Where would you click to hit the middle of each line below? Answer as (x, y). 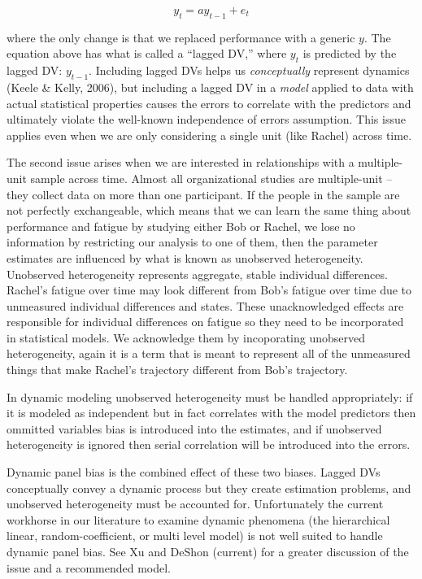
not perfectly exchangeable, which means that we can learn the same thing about (209, 210)
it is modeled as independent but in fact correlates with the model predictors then (211, 413)
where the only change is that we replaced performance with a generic (181, 37)
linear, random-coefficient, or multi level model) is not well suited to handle (195, 535)
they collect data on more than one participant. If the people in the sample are (203, 194)
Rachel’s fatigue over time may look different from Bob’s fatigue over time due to (209, 290)
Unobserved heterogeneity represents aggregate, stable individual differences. (197, 274)
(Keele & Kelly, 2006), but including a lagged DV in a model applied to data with (210, 87)
